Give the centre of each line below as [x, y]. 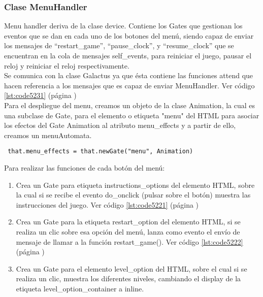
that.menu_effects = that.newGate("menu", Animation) [101, 152]
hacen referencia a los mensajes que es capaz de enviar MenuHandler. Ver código [129, 85]
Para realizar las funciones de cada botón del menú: [85, 168]
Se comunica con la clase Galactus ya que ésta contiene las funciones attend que [129, 75]
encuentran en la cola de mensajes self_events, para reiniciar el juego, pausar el [128, 55]
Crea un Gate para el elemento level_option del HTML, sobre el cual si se [131, 268]
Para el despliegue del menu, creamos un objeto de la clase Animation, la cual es [130, 105]
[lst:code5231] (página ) [40, 95]
